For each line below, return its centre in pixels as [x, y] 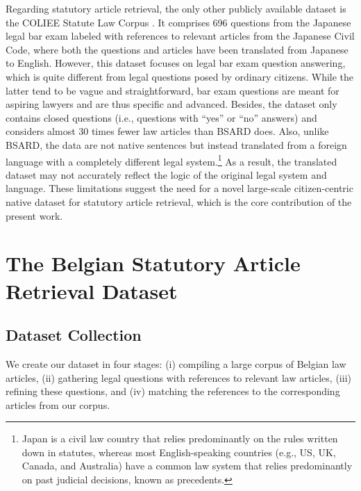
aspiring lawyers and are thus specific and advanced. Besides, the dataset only [171, 104]
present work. [34, 215]
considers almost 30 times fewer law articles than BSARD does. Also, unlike [167, 131]
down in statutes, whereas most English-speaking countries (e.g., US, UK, [179, 452]
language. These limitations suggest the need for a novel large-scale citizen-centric [179, 188]
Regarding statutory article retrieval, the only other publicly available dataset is [176, 8]
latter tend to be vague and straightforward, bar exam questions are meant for [173, 90]
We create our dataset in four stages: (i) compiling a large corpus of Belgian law [176, 363]
